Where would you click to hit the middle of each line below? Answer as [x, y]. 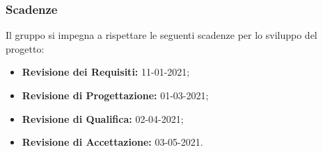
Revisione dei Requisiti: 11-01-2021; [106, 72]
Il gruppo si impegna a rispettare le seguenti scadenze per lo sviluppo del [161, 35]
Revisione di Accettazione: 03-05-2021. [112, 142]
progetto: [25, 48]
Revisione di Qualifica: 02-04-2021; [103, 118]
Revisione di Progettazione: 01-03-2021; [115, 95]
